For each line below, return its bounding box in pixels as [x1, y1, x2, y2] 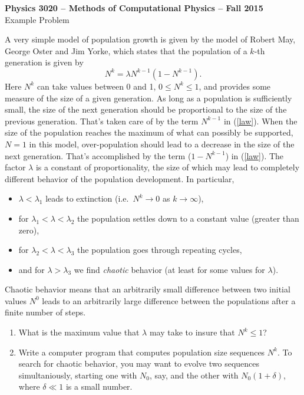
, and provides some [199, 80, 271, 92]
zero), [18, 223, 39, 236]
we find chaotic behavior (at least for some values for [74, 263, 265, 275]
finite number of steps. [5, 306, 86, 318]
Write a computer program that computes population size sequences [18, 345, 265, 358]
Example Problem [5, 13, 70, 25]
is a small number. [65, 380, 133, 393]
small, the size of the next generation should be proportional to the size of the [5, 103, 287, 116]
